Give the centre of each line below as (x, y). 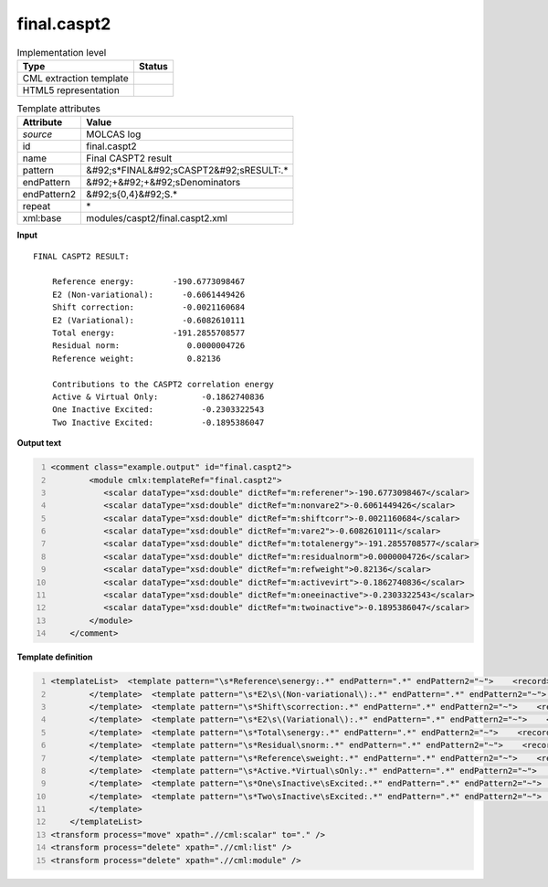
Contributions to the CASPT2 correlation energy (163, 384)
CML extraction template (75, 78)
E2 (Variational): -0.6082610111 (148, 320)
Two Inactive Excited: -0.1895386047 (158, 422)
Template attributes (58, 109)
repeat (37, 206)
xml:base (42, 218)
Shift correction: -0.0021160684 (148, 307)
